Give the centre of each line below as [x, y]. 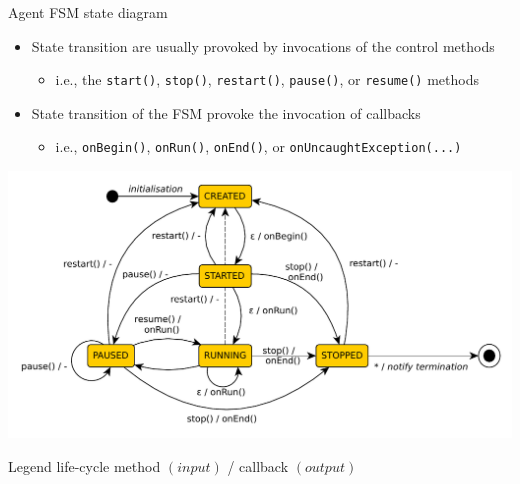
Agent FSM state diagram [88, 12]
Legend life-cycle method [84, 465]
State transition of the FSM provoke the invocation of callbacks [226, 112]
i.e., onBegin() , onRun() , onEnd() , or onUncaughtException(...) [258, 146]
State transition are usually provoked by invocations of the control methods [263, 45]
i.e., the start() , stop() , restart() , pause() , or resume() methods [267, 79]
